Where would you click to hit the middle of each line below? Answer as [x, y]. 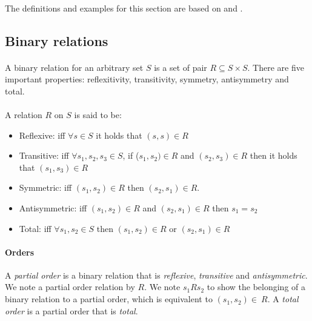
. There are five [276, 67]
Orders [20, 252]
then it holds [274, 155]
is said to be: [98, 114]
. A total [283, 299]
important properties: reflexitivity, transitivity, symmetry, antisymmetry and [147, 79]
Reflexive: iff [42, 135]
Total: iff [35, 228]
